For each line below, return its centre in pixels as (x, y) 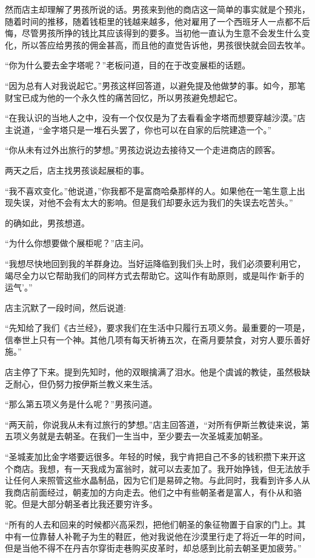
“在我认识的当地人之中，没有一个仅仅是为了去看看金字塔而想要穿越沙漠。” (151, 118)
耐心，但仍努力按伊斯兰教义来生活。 (85, 383)
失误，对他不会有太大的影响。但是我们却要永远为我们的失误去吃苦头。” (153, 202)
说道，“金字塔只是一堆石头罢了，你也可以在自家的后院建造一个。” (142, 129)
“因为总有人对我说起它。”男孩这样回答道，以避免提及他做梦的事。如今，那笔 (155, 85)
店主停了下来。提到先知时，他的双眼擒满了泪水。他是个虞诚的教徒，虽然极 (153, 372)
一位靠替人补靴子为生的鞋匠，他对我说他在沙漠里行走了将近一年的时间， (166, 536)
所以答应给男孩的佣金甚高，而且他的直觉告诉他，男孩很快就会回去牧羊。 (166, 44)
